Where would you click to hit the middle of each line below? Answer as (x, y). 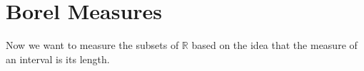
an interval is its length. (58, 59)
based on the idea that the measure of (274, 45)
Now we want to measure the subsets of (92, 45)
